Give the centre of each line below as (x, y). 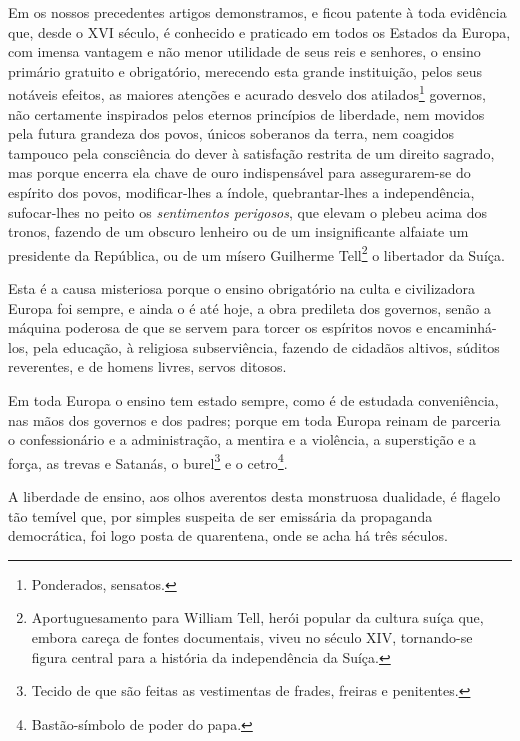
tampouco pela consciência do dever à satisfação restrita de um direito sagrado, (251, 152)
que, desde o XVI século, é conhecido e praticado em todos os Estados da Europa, (259, 31)
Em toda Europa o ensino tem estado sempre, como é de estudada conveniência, (253, 400)
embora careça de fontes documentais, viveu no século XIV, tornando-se (252, 637)
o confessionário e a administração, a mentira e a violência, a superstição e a (242, 439)
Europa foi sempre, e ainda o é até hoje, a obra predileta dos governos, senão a (249, 307)
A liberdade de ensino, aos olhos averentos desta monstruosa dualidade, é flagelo (254, 496)
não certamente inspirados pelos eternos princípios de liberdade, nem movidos (246, 113)
